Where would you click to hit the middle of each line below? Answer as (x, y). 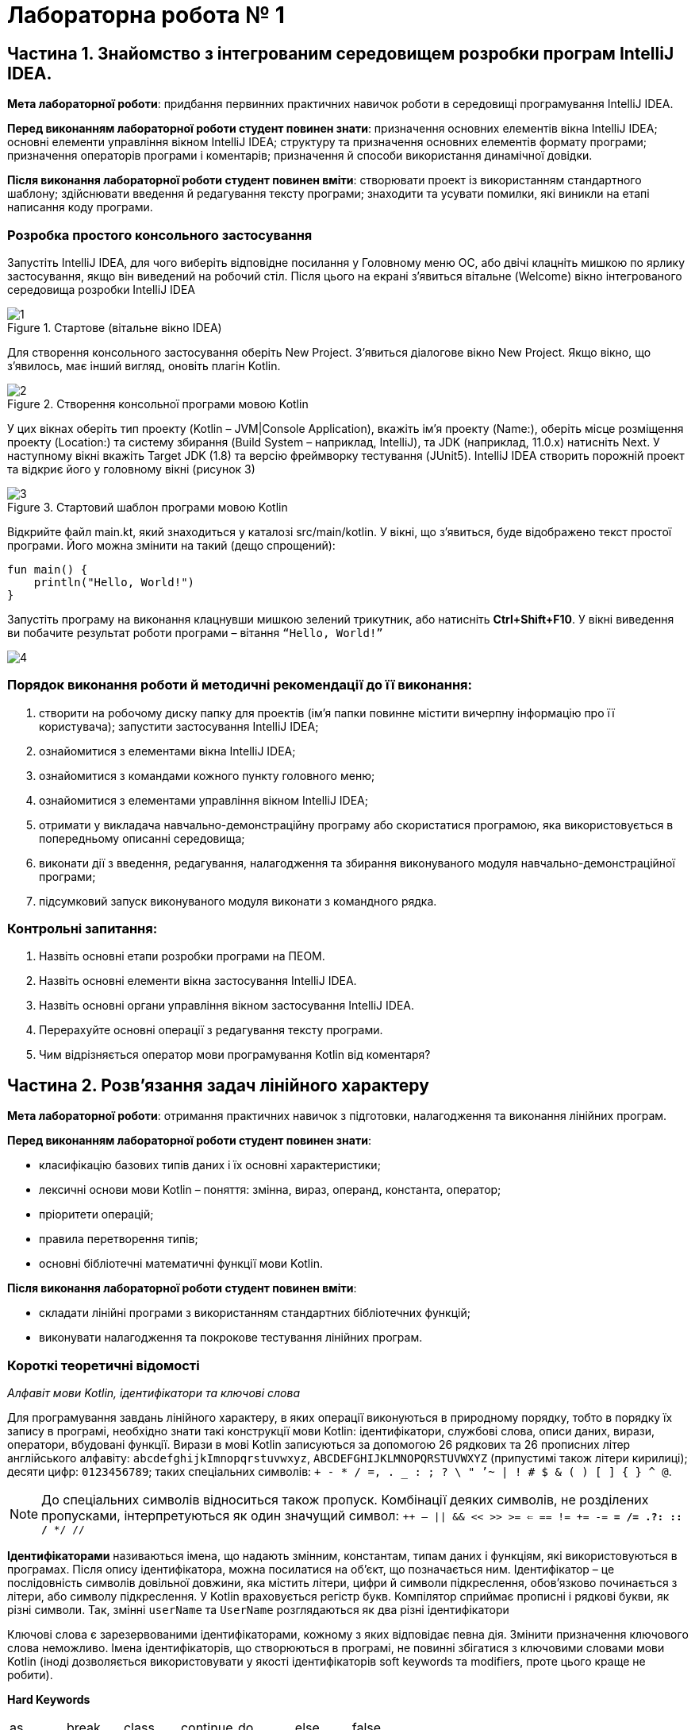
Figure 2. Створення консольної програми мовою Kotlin (158, 404)
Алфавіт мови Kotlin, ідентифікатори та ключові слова (154, 1393)
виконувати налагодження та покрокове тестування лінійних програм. (231, 1338)
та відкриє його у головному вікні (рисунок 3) (131, 469)
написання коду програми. (80, 207)
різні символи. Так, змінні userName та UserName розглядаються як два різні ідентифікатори (258, 1610)
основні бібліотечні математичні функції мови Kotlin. (181, 1264)
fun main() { (48, 569)
